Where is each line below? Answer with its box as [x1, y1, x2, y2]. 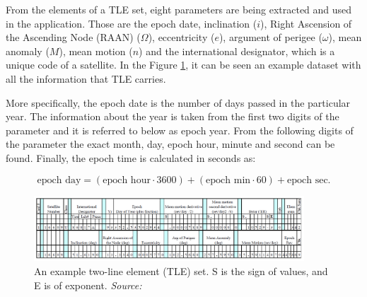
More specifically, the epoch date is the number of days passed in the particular [6, 95, 351, 110]
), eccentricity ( [148, 30, 215, 45]
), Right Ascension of [260, 16, 352, 30]
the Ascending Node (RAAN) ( [6, 30, 141, 45]
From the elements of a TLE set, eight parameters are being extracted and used [6, 2, 352, 16]
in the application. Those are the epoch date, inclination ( [6, 16, 257, 30]
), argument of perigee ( [219, 30, 322, 45]
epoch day [37, 175, 81, 185]
